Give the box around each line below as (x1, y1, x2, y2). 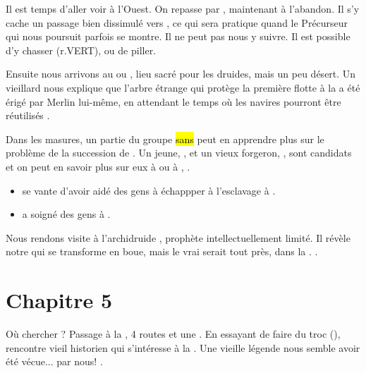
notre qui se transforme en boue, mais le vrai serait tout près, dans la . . (6, 244, 318, 259)
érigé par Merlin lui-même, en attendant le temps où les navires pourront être (6, 94, 341, 109)
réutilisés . (6, 108, 50, 123)
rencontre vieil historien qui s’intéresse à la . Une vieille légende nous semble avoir (6, 340, 360, 355)
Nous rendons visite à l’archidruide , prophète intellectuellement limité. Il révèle (6, 230, 350, 245)
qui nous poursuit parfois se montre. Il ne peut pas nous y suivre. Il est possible (6, 29, 350, 44)
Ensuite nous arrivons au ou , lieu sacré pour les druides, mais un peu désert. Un (6, 66, 356, 81)
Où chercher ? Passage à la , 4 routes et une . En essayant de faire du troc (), (6, 326, 341, 341)
